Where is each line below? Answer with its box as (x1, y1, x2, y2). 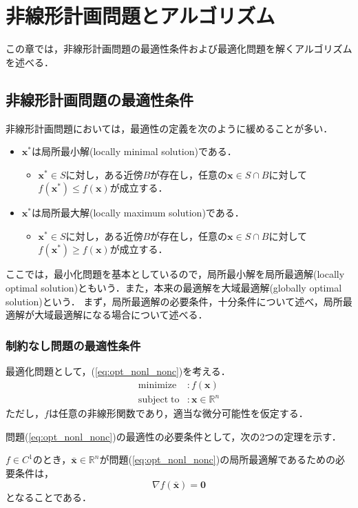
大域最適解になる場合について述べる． (34, 307, 208, 322)
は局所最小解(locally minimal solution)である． (31, 144, 237, 159)
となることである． (6, 489, 92, 504)
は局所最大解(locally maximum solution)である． (31, 205, 244, 220)
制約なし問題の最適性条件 (6, 336, 141, 354)
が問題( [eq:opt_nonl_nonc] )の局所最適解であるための (99, 452, 336, 467)
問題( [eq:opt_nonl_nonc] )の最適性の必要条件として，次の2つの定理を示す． (6, 429, 341, 443)
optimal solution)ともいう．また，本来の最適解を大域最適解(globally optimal (6, 281, 342, 295)
